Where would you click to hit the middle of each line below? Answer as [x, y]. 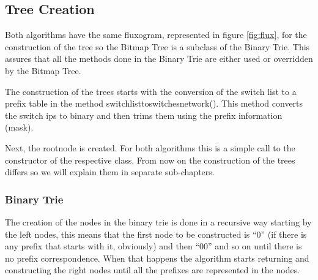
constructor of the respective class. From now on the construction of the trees [150, 160]
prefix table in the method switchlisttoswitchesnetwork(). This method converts [154, 103]
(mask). [19, 127]
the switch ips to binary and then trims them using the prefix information [144, 115]
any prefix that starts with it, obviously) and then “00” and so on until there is [153, 246]
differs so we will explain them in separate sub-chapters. [110, 172]
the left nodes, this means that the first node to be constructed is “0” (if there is [156, 234]
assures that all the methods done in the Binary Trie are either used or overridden [159, 59]
